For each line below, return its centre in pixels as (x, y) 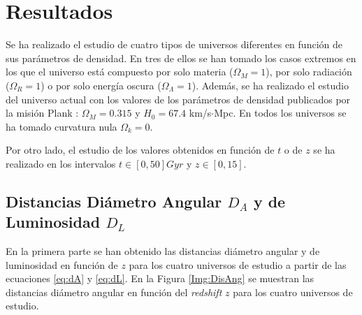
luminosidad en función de (62, 264)
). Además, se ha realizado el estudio (270, 85)
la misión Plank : (42, 113)
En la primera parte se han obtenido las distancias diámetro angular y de (163, 251)
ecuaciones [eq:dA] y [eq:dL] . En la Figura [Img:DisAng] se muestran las (160, 278)
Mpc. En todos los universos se (280, 113)
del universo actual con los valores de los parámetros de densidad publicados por (178, 99)
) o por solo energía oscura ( (101, 85)
